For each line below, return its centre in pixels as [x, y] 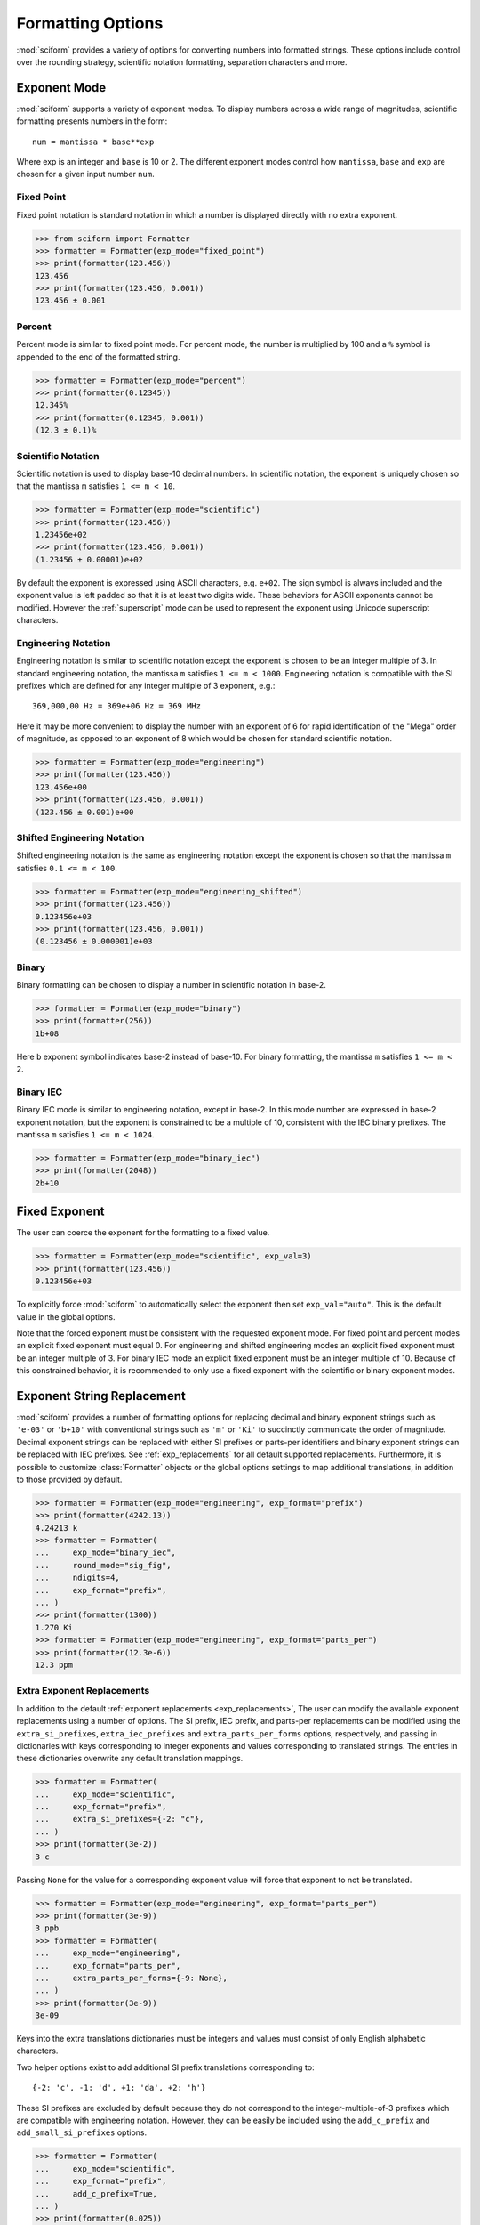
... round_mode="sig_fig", [104, 1565]
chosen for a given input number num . [85, 174]
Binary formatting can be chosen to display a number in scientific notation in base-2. [171, 985]
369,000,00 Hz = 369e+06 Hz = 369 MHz [117, 706]
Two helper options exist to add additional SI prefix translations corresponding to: [165, 2067]
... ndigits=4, [77, 1578]
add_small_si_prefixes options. [81, 2132]
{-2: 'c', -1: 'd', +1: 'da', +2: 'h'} [119, 2088]
